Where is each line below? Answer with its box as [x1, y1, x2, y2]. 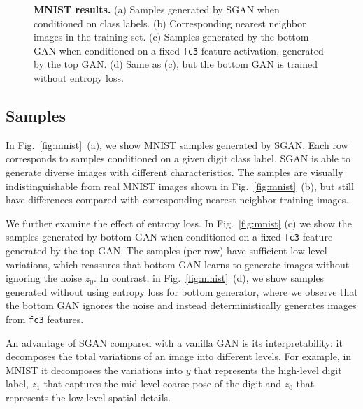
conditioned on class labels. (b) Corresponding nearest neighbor [34, 15, 306, 30]
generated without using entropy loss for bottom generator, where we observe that [6, 284, 358, 299]
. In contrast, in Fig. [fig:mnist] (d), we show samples [93, 271, 325, 285]
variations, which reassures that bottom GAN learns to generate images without [6, 257, 350, 271]
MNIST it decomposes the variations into [6, 362, 183, 377]
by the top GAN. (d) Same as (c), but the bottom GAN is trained [34, 57, 318, 71]
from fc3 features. [6, 312, 84, 327]
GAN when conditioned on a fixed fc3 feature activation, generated [34, 43, 324, 57]
